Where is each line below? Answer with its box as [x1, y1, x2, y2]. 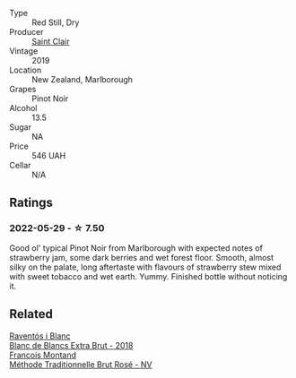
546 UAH [31, 150, 66, 160]
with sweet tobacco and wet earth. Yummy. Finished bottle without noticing [9, 271, 288, 281]
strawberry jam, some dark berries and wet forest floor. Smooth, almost [9, 252, 274, 262]
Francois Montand [9, 349, 77, 360]
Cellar [9, 160, 31, 170]
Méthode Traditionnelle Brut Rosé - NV [9, 358, 152, 370]
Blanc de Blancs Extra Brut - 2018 [9, 339, 134, 350]
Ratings [9, 195, 54, 210]
